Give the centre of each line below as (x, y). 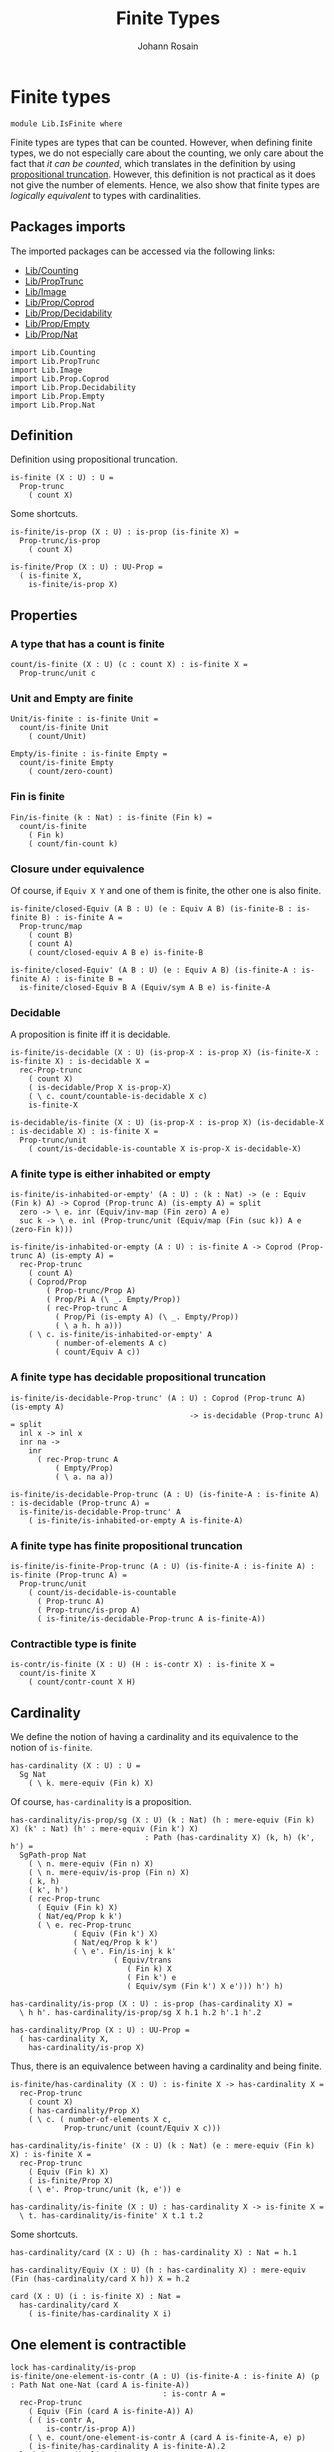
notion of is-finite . (51, 1748)
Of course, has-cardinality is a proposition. (101, 1802)
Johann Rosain (168, 46)
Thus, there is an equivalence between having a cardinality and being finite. (166, 2066)
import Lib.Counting (53, 352)
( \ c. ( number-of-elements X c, (100, 2120)
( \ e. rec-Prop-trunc (84, 1925)
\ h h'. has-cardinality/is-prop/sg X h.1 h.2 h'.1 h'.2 (140, 2013)
